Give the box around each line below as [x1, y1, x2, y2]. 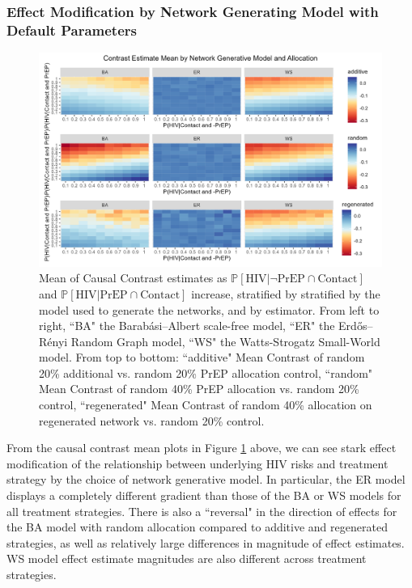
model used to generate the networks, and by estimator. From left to [39, 301, 380, 318]
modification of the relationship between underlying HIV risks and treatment [6, 455, 389, 472]
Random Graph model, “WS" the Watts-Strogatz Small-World [70, 332, 380, 349]
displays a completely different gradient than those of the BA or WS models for [6, 487, 401, 504]
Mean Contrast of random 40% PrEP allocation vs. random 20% [39, 380, 359, 397]
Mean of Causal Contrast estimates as [39, 269, 227, 286]
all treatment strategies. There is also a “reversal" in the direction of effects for [6, 502, 397, 519]
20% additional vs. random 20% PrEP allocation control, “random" [39, 364, 373, 381]
